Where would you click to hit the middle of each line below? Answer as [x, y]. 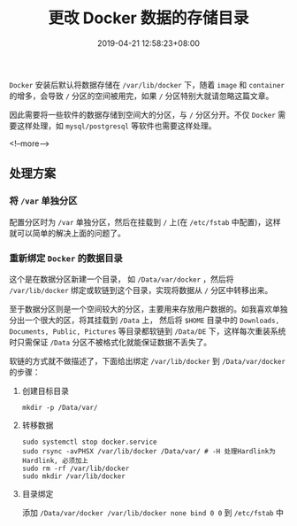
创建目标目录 [45, 391]
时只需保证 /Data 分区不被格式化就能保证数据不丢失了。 [110, 342]
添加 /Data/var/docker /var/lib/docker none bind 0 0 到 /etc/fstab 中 [153, 512]
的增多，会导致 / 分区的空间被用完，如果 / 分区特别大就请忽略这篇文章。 [141, 96]
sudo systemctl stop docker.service [89, 442]
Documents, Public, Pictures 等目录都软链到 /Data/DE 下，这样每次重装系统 [148, 331]
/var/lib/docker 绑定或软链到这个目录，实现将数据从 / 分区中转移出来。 [141, 290]
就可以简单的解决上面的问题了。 [67, 233]
